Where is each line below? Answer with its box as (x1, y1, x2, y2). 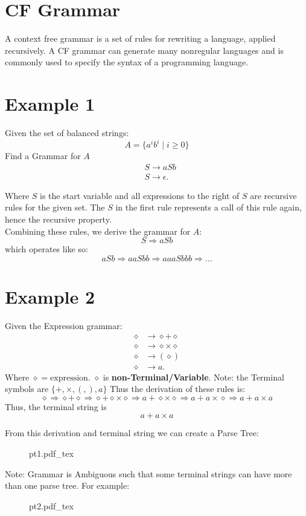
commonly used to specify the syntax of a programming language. (5, 56, 249, 68)
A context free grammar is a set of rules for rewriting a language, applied (5, 32, 276, 45)
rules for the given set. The (5, 201, 105, 214)
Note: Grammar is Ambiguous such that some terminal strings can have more (5, 467, 292, 480)
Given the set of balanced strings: (5, 126, 129, 139)
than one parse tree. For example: (5, 479, 130, 492)
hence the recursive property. (5, 212, 112, 225)
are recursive (250, 189, 297, 201)
